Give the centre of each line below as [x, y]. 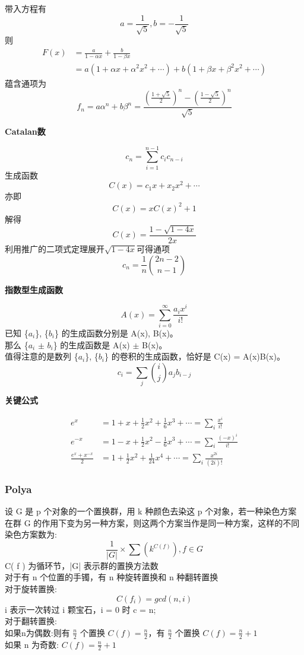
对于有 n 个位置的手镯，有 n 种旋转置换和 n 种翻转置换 [112, 577]
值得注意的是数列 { [42, 356]
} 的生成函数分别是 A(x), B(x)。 [116, 333]
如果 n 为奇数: [32, 644]
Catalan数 [25, 131]
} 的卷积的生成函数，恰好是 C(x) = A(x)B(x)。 [195, 356]
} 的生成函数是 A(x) [91, 344]
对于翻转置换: [31, 621]
